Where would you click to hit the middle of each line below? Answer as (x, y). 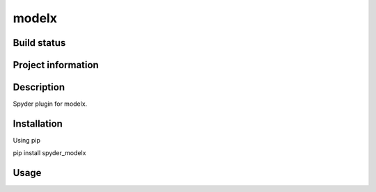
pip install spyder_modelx (49, 153)
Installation (38, 123)
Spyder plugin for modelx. (50, 104)
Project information (56, 65)
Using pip (27, 140)
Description (39, 87)
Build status (39, 43)
